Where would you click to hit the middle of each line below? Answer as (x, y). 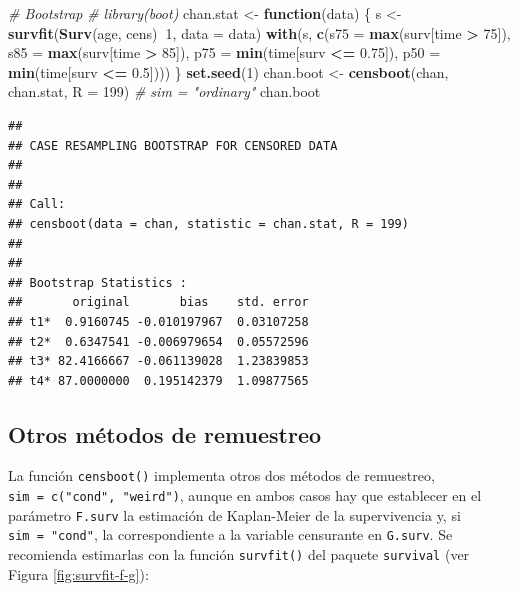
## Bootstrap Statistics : (97, 282)
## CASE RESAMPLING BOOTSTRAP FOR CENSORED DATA (173, 145)
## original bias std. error (158, 302)
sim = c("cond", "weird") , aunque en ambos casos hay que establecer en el (245, 495)
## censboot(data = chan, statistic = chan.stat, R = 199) (208, 223)
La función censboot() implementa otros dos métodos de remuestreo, (221, 475)
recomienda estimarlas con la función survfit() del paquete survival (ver (239, 554)
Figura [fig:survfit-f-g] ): (78, 573)
